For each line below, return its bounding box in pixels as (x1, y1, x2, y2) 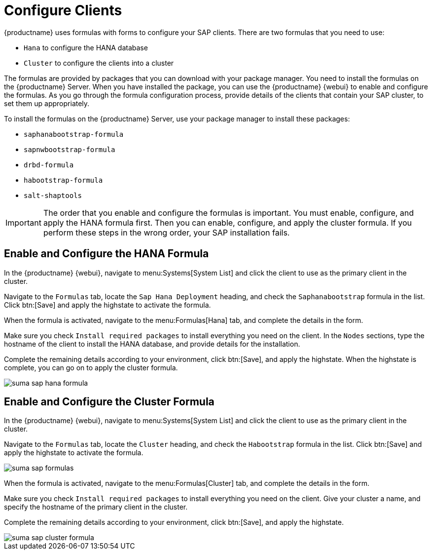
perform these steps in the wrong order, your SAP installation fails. (43, 227, 290, 237)
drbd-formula (24, 160, 74, 169)
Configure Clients (4, 2, 122, 19)
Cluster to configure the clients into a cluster (24, 58, 174, 67)
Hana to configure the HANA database (24, 43, 148, 52)
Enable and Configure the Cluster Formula (4, 396, 215, 408)
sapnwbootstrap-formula (24, 145, 115, 154)
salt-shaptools (24, 191, 82, 199)
